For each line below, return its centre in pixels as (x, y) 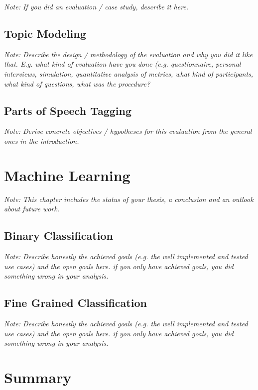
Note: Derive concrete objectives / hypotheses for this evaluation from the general (128, 131)
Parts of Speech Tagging (68, 110)
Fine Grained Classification (75, 303)
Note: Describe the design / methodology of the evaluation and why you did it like (128, 54)
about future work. (32, 209)
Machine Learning (67, 175)
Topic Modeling (45, 33)
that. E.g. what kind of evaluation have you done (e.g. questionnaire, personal (123, 64)
